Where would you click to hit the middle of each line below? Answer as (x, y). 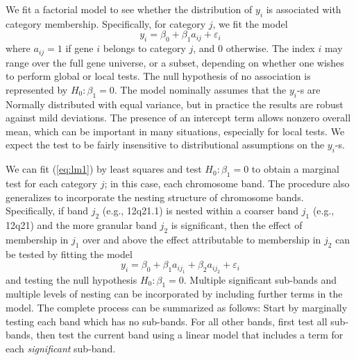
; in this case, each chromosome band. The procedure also (227, 183)
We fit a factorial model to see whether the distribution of (129, 9)
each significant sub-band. (61, 348)
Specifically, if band (47, 211)
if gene (79, 48)
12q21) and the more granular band (81, 224)
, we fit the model (250, 23)
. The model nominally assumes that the (200, 89)
